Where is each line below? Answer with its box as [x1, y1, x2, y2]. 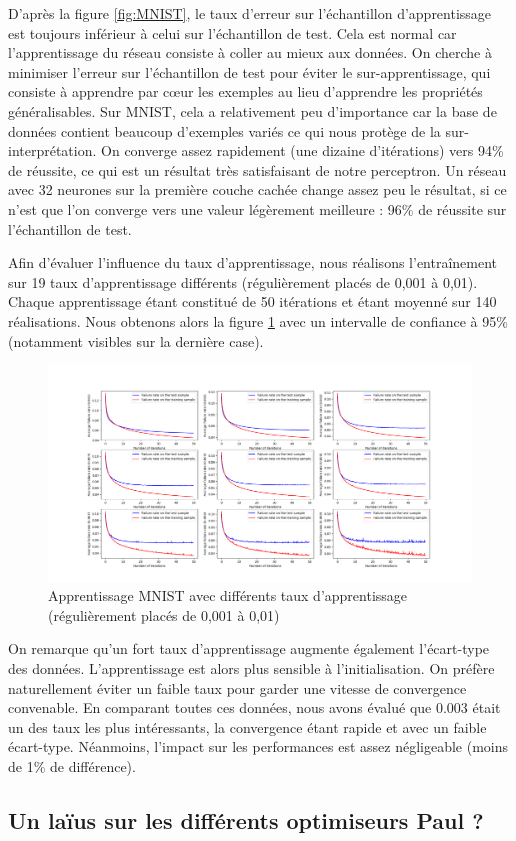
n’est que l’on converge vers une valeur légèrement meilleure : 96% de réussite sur [8, 198, 507, 219]
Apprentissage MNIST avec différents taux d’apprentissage [48, 585, 408, 606]
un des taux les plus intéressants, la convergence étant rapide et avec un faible [8, 716, 487, 737]
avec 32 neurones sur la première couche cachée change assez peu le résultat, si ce [8, 179, 507, 200]
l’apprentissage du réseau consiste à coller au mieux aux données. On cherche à [8, 42, 492, 63]
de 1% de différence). [8, 755, 136, 776]
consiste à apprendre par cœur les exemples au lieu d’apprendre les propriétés [8, 81, 483, 102]
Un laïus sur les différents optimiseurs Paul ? [8, 804, 484, 835]
